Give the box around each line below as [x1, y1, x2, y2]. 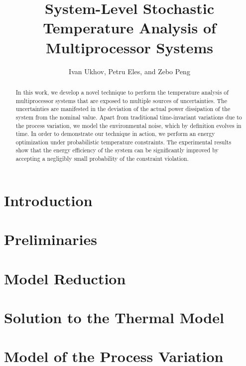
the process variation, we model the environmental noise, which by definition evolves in [15, 121, 242, 129]
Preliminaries [4, 229, 97, 249]
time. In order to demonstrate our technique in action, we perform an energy [15, 129, 215, 138]
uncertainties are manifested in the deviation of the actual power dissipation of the [15, 105, 231, 113]
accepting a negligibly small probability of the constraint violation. [15, 154, 189, 163]
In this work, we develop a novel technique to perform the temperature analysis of [15, 88, 229, 96]
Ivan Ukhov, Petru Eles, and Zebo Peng [69, 66, 190, 76]
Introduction [4, 190, 93, 210]
